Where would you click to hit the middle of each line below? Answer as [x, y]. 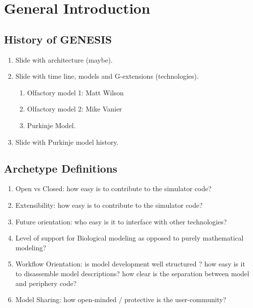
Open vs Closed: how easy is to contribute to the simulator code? [113, 188]
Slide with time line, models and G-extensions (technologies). [107, 76]
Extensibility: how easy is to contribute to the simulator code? [109, 205]
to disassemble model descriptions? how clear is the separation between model [132, 273]
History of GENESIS [58, 39]
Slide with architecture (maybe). [64, 59]
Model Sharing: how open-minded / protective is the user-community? [121, 299]
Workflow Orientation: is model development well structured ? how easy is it [130, 264]
